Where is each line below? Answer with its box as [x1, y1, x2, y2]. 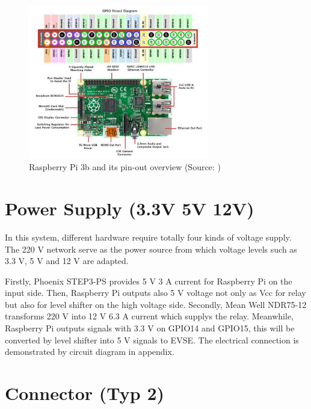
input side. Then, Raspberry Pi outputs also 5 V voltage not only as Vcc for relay [5, 286, 306, 299]
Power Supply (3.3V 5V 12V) [5, 195, 254, 220]
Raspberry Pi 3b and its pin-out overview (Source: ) [29, 161, 221, 173]
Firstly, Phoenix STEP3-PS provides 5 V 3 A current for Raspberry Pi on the [5, 274, 292, 287]
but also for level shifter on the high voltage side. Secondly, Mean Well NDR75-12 [5, 298, 307, 310]
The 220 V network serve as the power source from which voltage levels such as [5, 242, 297, 255]
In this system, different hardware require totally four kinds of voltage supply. [5, 230, 292, 243]
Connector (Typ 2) [5, 381, 165, 405]
